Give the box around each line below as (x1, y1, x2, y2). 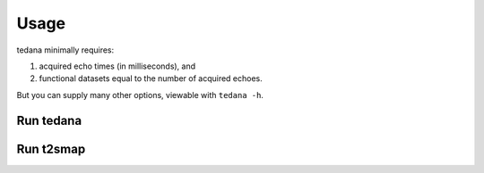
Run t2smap (16, 141, 86, 156)
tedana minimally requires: (16, 45, 115, 55)
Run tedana (16, 112, 82, 128)
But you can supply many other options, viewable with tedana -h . (16, 89, 264, 100)
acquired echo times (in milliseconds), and (39, 61, 196, 71)
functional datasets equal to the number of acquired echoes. (39, 73, 264, 84)
